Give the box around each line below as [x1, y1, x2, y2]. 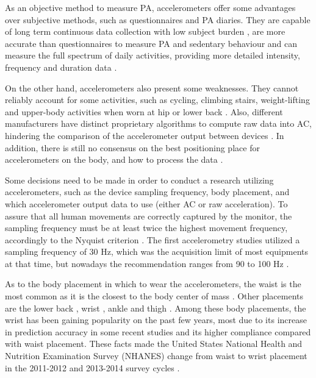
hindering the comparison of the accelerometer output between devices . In [5, 129, 284, 141]
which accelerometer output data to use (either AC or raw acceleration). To [5, 197, 288, 210]
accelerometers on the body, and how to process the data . [5, 153, 223, 166]
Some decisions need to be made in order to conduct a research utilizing [5, 173, 274, 186]
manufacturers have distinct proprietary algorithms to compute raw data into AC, [5, 117, 312, 130]
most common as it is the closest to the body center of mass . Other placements [5, 290, 304, 302]
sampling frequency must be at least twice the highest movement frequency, [5, 221, 288, 234]
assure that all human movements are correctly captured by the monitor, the [5, 209, 292, 222]
